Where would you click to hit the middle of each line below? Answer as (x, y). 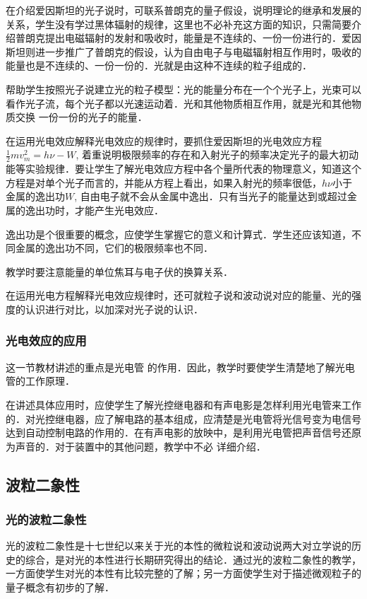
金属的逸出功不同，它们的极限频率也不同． (114, 248)
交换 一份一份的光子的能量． (81, 117)
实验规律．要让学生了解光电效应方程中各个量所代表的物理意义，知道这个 (193, 169)
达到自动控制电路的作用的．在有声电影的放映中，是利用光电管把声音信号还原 (183, 432)
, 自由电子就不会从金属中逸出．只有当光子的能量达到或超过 (211, 196)
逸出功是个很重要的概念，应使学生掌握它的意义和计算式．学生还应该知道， (179, 234)
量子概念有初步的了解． (60, 587)
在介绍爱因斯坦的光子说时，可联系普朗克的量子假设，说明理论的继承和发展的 (183, 10)
